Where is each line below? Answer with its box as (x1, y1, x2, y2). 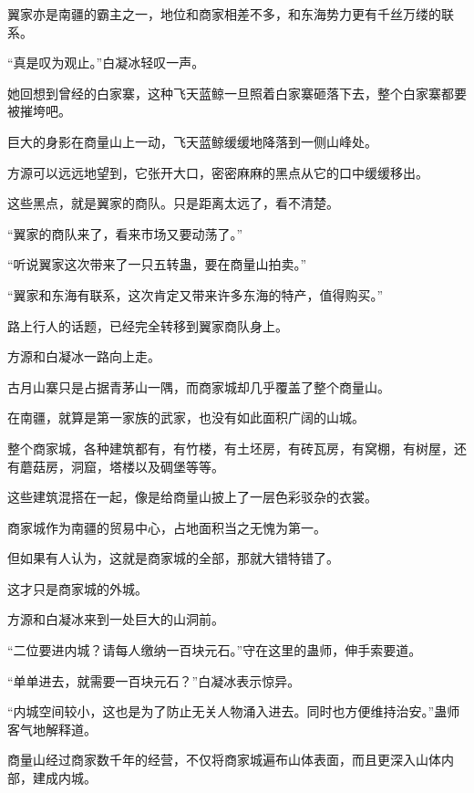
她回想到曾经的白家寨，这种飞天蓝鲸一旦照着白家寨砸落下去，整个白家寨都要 (7, 83, 467, 102)
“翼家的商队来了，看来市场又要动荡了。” (7, 224, 243, 243)
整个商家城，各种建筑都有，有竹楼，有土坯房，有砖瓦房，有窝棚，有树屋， (7, 438, 454, 457)
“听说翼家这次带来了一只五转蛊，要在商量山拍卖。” (7, 255, 307, 274)
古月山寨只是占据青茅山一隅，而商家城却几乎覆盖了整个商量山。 (7, 377, 390, 396)
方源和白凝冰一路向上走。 (7, 347, 160, 366)
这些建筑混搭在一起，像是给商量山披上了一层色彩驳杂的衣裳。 (7, 487, 377, 506)
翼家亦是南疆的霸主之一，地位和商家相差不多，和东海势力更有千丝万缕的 (7, 5, 441, 23)
